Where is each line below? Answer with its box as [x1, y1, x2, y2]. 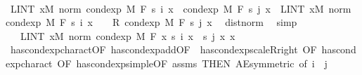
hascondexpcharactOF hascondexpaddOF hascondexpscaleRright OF [10, 42, 317, 57]
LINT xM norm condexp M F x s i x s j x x [20, 28, 235, 43]
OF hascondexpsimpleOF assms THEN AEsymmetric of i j [57, 55, 328, 70]
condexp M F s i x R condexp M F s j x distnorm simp [6, 15, 297, 29]
